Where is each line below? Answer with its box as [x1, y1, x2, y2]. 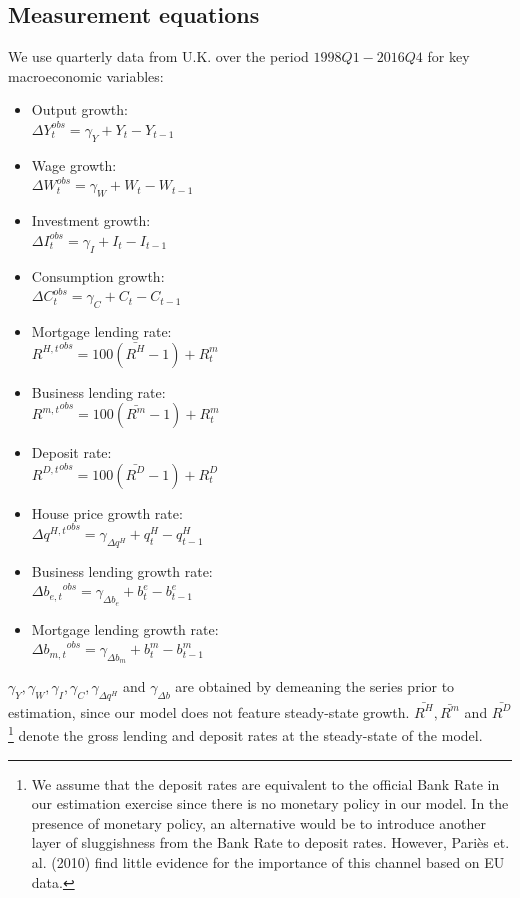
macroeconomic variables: [8, 65, 164, 86]
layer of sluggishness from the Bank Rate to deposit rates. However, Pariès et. [31, 832, 510, 853]
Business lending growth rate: [31, 560, 213, 581]
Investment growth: [31, 210, 151, 231]
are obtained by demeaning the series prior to [175, 676, 455, 697]
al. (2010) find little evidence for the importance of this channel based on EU [31, 852, 505, 873]
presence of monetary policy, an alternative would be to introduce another [31, 812, 486, 833]
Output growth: [31, 99, 128, 120]
